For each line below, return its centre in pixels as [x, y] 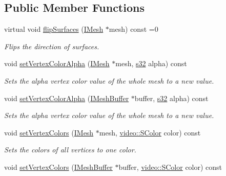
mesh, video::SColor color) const [150, 132]
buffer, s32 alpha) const [171, 98]
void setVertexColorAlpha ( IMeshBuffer [67, 98]
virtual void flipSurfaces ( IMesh [54, 29]
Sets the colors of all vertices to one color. [70, 150]
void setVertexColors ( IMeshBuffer [58, 167]
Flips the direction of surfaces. [52, 46]
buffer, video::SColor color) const [170, 167]
